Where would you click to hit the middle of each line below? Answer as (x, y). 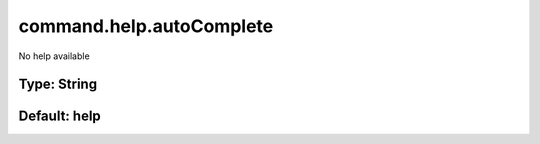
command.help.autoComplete (146, 26)
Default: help (60, 116)
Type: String (58, 84)
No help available (54, 56)
